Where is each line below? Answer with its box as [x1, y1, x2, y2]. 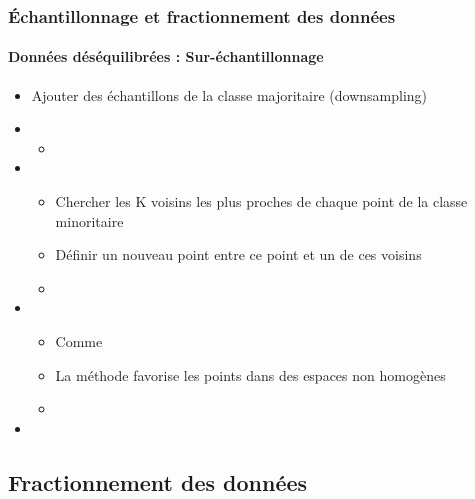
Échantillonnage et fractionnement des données [8, 3, 396, 28]
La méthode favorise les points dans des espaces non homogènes [55, 364, 446, 385]
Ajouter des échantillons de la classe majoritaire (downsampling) [31, 84, 428, 105]
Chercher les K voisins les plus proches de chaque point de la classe [55, 191, 468, 212]
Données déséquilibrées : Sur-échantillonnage [8, 46, 324, 67]
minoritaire [55, 210, 124, 231]
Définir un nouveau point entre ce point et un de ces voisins [55, 244, 422, 265]
